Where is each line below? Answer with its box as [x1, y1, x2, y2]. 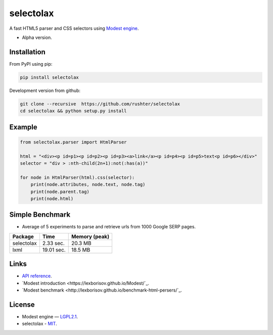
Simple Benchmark [9, 210, 71, 219]
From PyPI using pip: [9, 61, 53, 67]
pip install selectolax [20, 74, 79, 80]
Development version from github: [9, 87, 81, 93]
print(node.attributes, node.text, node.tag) [30, 182, 146, 187]
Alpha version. [22, 34, 53, 40]
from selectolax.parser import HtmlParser [20, 139, 127, 145]
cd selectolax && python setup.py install [20, 108, 127, 114]
